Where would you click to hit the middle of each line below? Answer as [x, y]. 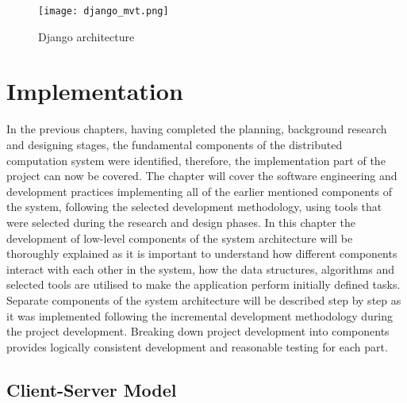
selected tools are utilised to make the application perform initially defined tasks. [203, 284]
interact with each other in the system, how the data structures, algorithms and [201, 269]
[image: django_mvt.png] [104, 11]
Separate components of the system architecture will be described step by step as [204, 299]
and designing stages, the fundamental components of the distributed [175, 144]
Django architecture [86, 36]
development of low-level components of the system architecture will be [180, 238]
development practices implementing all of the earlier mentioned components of [199, 191]
